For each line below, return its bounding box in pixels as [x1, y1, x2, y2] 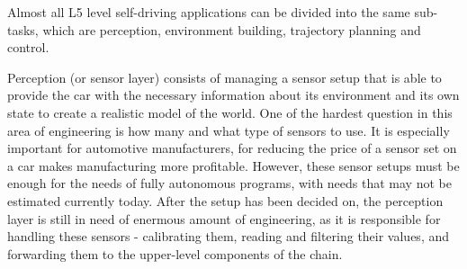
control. [7, 38, 49, 57]
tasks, [7, 20, 39, 39]
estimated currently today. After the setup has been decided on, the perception [7, 191, 444, 210]
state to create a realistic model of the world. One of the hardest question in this [7, 103, 453, 121]
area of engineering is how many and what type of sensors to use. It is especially [7, 121, 450, 139]
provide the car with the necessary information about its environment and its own [7, 85, 460, 104]
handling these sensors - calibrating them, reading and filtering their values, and [7, 227, 450, 246]
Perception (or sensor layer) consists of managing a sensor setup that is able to [7, 67, 442, 86]
